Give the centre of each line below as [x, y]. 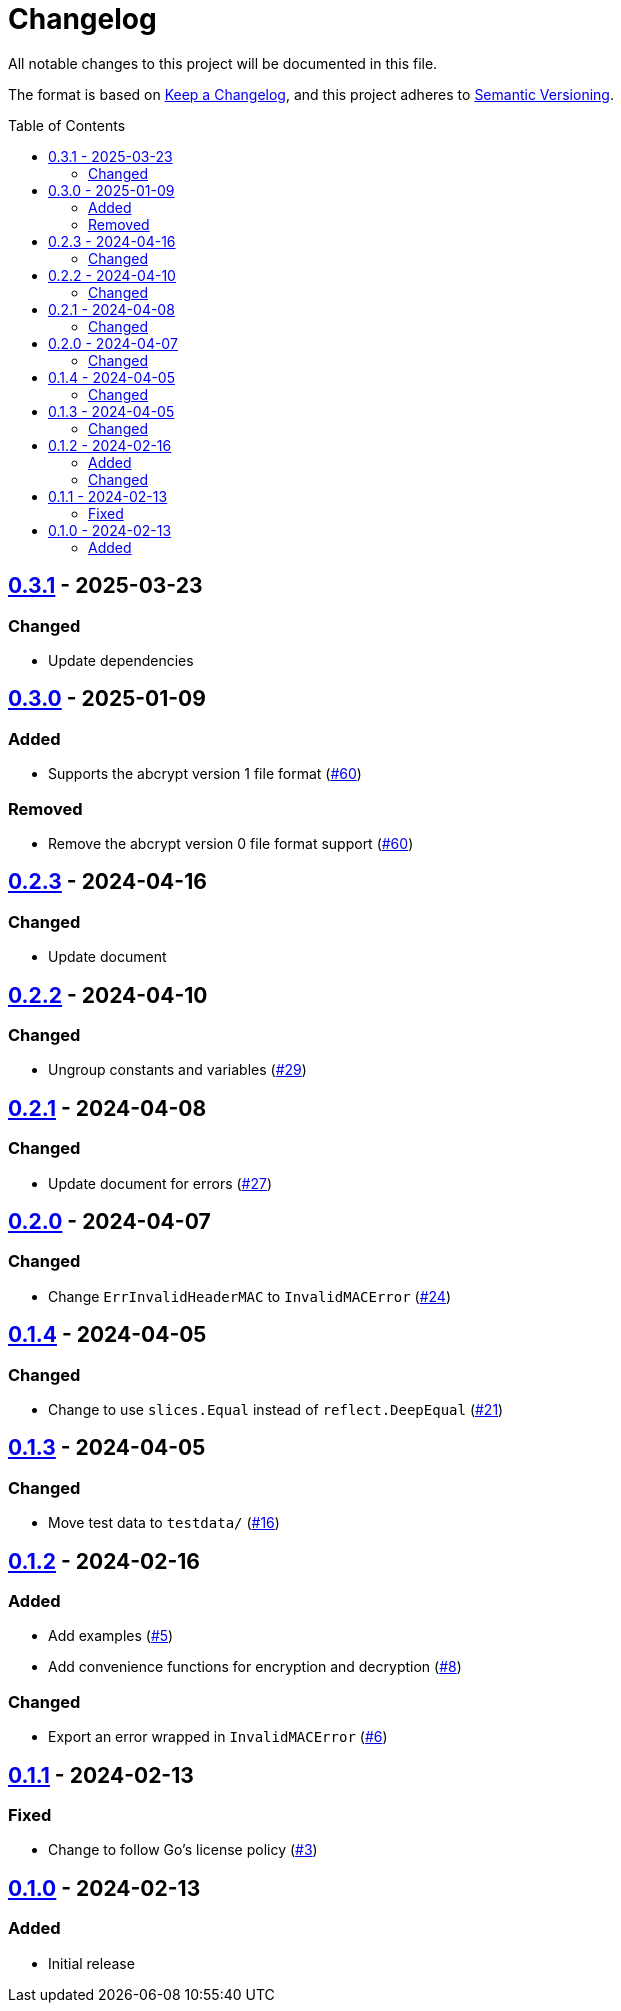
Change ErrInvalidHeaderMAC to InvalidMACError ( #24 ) [250, 1296]
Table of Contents [67, 125]
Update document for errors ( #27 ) [160, 1183]
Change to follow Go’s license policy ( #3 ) [183, 1850]
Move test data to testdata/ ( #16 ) [164, 1523]
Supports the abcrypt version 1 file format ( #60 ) [205, 774]
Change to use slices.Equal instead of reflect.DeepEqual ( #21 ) [276, 1410]
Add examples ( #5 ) [111, 1636]
